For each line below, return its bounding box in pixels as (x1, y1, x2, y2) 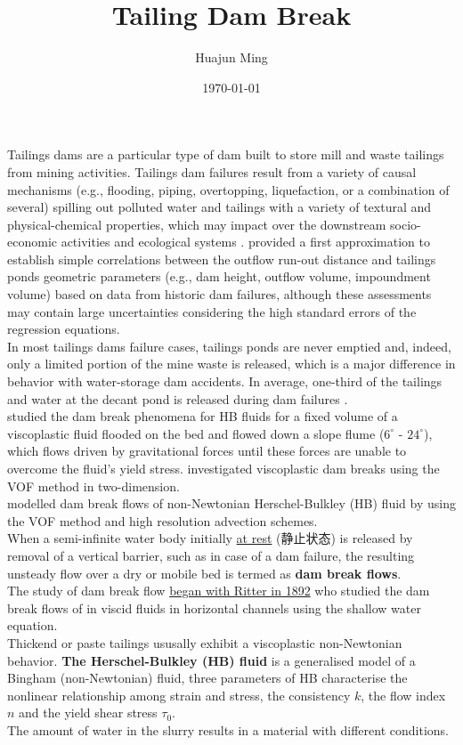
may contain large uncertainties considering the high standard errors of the (7, 302, 417, 320)
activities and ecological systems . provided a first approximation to (61, 232, 430, 251)
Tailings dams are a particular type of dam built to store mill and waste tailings (7, 145, 444, 164)
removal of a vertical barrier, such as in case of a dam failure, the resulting (7, 546, 415, 564)
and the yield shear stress (19, 703, 158, 722)
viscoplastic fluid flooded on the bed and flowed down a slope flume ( (7, 424, 385, 442)
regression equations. (7, 320, 120, 338)
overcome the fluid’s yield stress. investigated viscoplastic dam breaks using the (7, 459, 440, 477)
